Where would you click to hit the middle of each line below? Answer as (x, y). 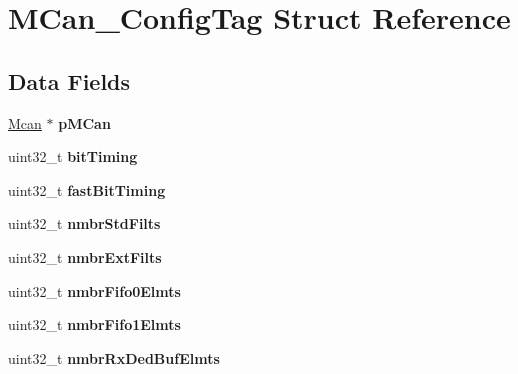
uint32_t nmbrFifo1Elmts (94, 324)
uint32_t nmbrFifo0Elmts (94, 290)
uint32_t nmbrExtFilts (85, 256)
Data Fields (69, 80)
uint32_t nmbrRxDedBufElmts (114, 357)
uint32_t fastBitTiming (87, 189)
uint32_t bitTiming (73, 156)
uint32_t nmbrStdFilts (84, 223)
